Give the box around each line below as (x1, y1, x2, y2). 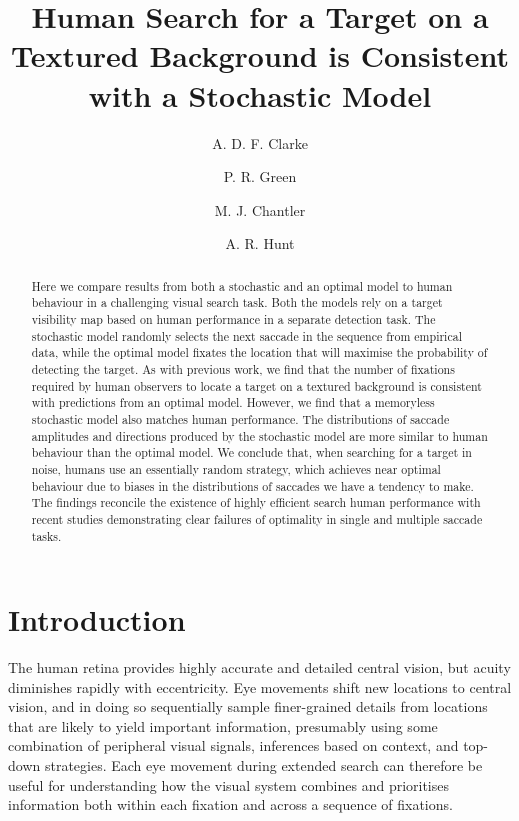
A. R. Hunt (225, 233, 295, 254)
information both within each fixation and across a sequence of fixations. (8, 794, 453, 815)
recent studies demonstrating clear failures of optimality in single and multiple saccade (31, 510, 483, 527)
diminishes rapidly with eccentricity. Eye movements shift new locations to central (8, 676, 512, 697)
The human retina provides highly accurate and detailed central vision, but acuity (8, 657, 511, 678)
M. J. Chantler (214, 199, 306, 220)
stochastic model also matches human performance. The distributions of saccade (31, 410, 450, 427)
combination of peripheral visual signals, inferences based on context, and (8, 735, 459, 756)
